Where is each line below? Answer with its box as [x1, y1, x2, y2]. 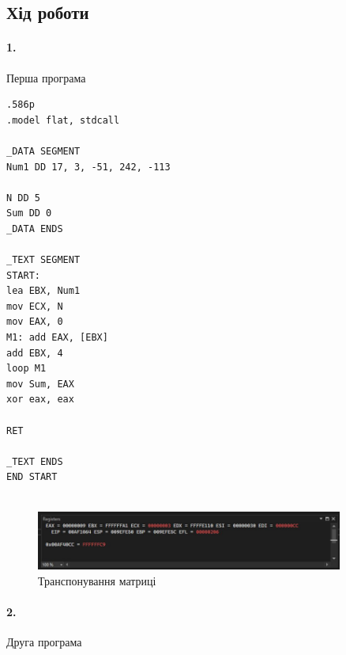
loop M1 [6, 363, 47, 375]
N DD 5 [6, 192, 40, 204]
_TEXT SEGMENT [6, 254, 81, 266]
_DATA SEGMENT [6, 145, 81, 157]
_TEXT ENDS [6, 455, 63, 467]
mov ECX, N [6, 300, 63, 312]
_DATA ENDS [6, 223, 63, 234]
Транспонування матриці [38, 572, 156, 588]
